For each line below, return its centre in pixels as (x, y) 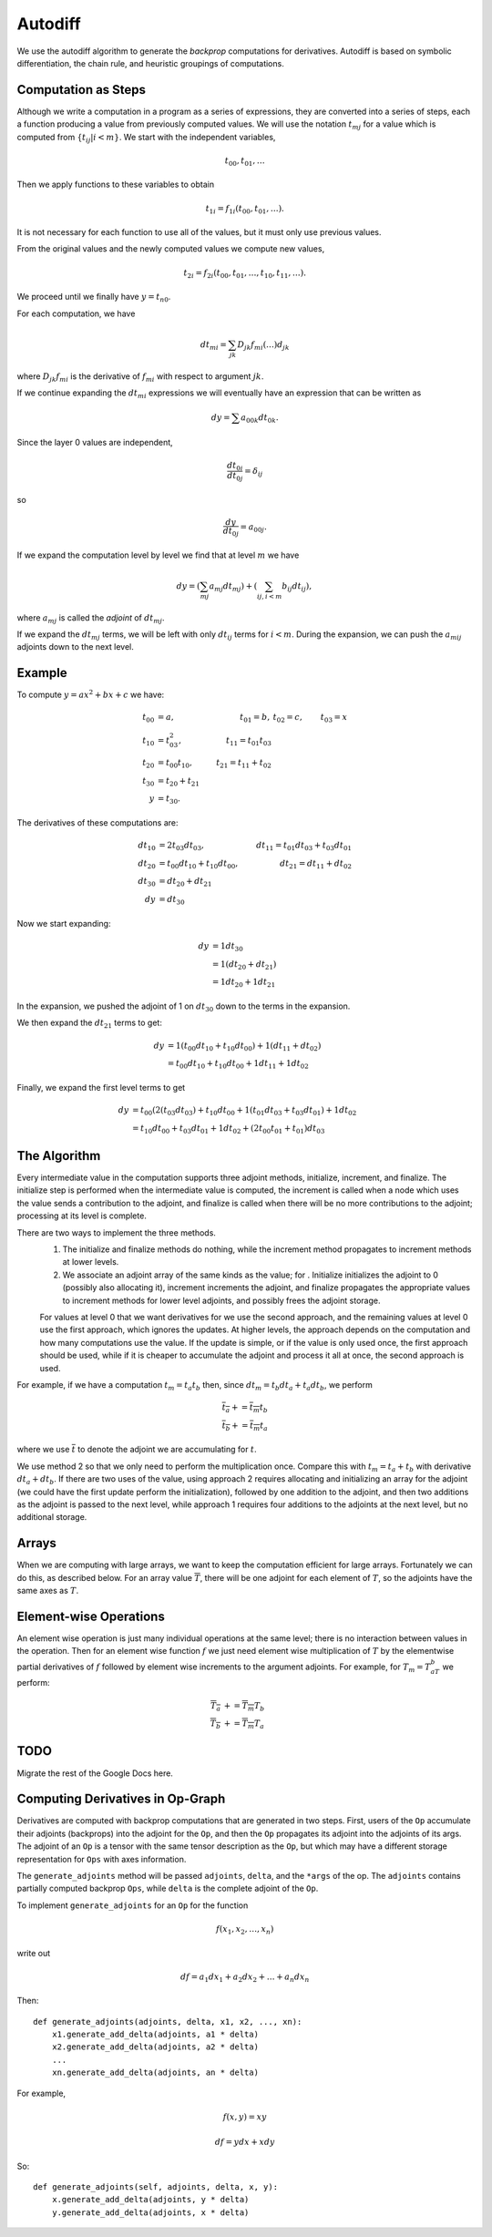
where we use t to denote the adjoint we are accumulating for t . (137, 1450)
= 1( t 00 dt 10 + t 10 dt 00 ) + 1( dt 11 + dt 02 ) (244, 1046)
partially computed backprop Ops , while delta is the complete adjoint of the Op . (168, 1888)
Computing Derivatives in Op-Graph (121, 1799)
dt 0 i (235, 467)
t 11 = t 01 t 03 (249, 741)
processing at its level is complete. (82, 1216)
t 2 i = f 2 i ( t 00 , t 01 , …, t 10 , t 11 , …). (245, 273)
